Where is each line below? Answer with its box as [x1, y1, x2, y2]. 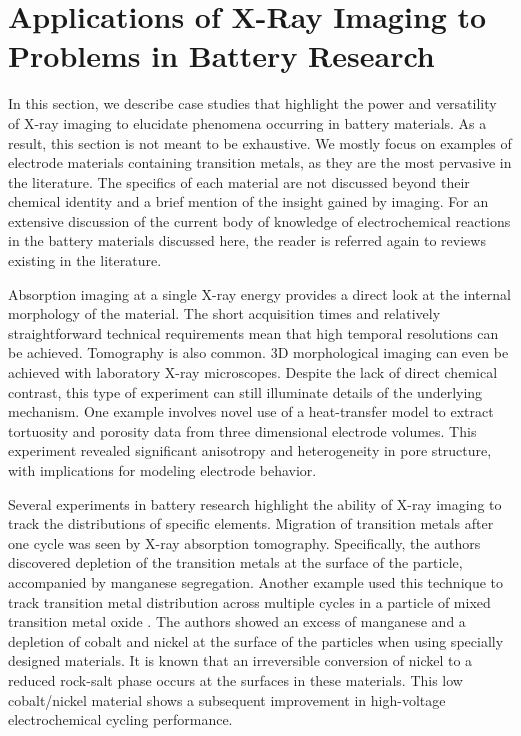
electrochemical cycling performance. [8, 709, 233, 730]
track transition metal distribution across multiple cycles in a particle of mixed [8, 591, 491, 612]
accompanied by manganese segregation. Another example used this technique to [8, 571, 504, 592]
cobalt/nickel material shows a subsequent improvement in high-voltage [8, 689, 446, 710]
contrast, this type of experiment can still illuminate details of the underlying [8, 381, 483, 402]
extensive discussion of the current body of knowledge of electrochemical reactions [8, 210, 511, 231]
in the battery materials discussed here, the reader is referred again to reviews [8, 230, 486, 251]
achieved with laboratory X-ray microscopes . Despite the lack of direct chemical [8, 362, 498, 383]
